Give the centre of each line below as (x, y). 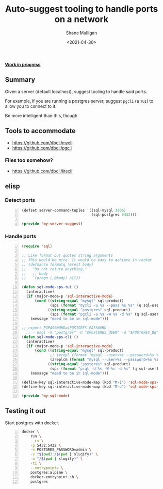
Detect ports (20, 200)
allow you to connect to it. (31, 106)
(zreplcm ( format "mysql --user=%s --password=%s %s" (106, 360)
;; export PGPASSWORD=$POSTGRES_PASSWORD (64, 328)
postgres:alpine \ (49, 472)
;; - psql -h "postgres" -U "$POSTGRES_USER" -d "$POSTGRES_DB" (92, 332)
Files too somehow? (29, 160)
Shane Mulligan (81, 33)
